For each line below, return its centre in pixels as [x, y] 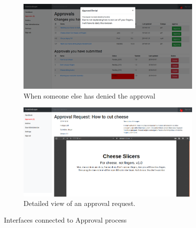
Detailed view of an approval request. [80, 203]
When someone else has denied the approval [89, 95]
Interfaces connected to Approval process [65, 219]
